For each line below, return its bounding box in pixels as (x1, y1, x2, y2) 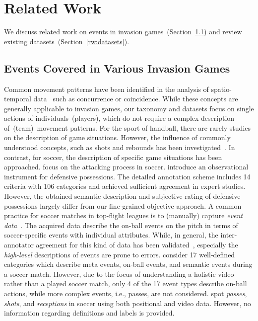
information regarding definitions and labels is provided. (4, 308, 175, 318)
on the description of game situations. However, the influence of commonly (4, 132, 231, 143)
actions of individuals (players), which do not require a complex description (4, 113, 235, 123)
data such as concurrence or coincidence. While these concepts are (33, 93, 238, 104)
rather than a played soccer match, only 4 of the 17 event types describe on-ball (4, 278, 247, 289)
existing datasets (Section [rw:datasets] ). (4, 36, 129, 46)
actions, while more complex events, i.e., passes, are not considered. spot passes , (4, 288, 247, 298)
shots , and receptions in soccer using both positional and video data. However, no (4, 298, 251, 308)
